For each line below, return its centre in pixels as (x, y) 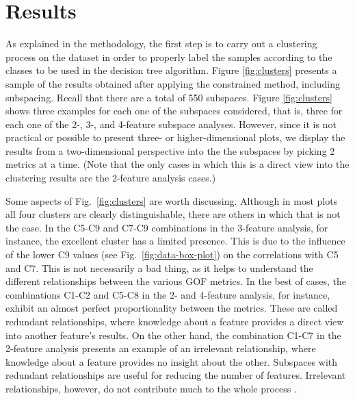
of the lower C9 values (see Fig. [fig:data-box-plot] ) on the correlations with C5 (172, 254)
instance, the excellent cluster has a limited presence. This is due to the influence (175, 241)
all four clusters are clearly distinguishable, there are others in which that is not (173, 214)
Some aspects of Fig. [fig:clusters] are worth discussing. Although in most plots (172, 200)
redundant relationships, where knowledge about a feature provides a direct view (175, 321)
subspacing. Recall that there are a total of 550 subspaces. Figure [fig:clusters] (169, 97)
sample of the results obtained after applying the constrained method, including (173, 83)
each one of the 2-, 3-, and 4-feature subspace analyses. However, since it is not (171, 124)
